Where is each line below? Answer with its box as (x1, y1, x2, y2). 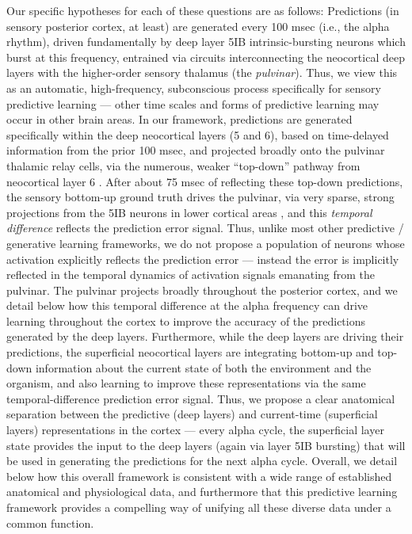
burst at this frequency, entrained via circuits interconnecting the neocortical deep (6, 48, 405, 65)
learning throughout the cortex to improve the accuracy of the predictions (6, 312, 365, 329)
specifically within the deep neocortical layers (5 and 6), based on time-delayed (6, 126, 389, 143)
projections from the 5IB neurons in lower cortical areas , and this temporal (6, 204, 372, 220)
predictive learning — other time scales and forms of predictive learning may (6, 95, 380, 112)
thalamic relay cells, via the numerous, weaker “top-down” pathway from (6, 157, 360, 174)
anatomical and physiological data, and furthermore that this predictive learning (6, 483, 398, 500)
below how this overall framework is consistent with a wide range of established (6, 467, 392, 484)
